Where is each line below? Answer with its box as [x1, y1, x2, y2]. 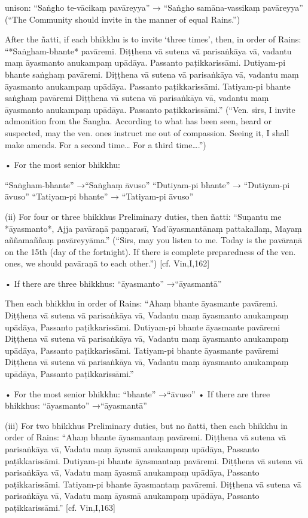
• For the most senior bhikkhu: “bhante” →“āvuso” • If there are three [5, 387, 270, 400]
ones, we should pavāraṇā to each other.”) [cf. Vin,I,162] [5, 257, 210, 269]
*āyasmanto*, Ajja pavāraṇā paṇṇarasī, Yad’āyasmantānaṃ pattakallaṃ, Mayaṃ [5, 222, 302, 234]
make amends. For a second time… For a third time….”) [5, 138, 206, 151]
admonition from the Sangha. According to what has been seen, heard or [5, 115, 272, 127]
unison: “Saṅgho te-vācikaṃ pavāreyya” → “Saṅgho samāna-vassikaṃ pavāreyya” [5, 1, 303, 13]
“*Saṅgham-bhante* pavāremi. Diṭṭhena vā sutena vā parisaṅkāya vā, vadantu [5, 44, 292, 57]
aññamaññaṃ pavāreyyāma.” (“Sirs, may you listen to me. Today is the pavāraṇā [5, 234, 303, 246]
